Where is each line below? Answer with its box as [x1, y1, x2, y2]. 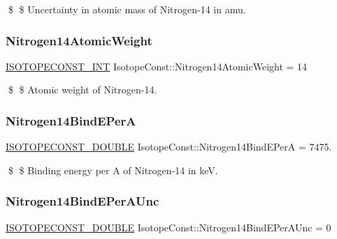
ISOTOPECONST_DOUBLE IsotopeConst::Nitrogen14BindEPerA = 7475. [6, 139, 332, 154]
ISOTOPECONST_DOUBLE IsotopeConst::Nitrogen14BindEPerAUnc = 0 [6, 219, 331, 234]
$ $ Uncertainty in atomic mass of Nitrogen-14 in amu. [8, 2, 246, 16]
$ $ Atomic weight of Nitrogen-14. [8, 82, 157, 97]
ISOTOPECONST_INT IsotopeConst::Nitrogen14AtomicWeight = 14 [6, 59, 308, 73]
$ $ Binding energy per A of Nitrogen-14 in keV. [8, 162, 218, 177]
